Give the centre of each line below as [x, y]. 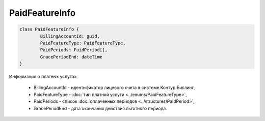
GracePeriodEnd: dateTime [71, 57]
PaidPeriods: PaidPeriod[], [74, 50]
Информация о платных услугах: [43, 77]
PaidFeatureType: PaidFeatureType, [83, 43]
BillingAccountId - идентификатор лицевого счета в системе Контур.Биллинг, [114, 88]
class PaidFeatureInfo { [49, 29]
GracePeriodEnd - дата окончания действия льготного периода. [100, 108]
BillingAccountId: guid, [70, 36]
